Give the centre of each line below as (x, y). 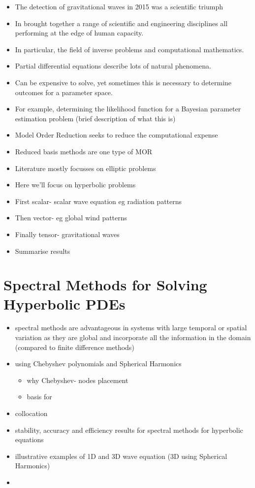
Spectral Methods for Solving (105, 285)
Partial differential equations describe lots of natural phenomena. (113, 66)
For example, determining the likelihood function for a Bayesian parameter (128, 109)
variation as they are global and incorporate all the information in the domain (133, 337)
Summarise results (43, 251)
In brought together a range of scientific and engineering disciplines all (121, 23)
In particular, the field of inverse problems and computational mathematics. (129, 49)
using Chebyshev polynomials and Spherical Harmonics (98, 364)
